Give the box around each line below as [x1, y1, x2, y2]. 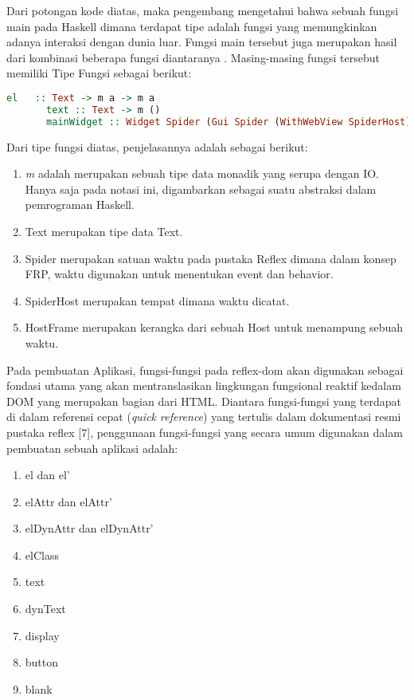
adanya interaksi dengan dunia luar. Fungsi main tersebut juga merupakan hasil [6, 33, 397, 50]
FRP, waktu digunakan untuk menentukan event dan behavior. [25, 265, 334, 282]
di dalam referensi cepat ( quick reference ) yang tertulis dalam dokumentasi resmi [6, 408, 401, 425]
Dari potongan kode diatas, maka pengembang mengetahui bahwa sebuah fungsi [6, 2, 399, 18]
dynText [25, 600, 66, 617]
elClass [25, 546, 59, 563]
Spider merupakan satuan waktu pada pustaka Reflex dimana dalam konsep [25, 250, 396, 266]
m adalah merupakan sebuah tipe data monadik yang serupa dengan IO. [25, 165, 379, 182]
